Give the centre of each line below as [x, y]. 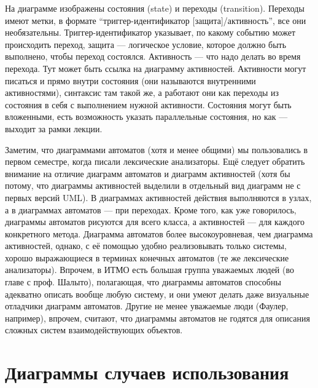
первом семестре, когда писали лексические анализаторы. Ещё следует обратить [155, 161]
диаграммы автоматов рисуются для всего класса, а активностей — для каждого [155, 222]
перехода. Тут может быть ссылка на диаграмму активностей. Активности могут [156, 68]
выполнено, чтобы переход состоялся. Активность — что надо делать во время [153, 56]
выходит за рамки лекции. [54, 128]
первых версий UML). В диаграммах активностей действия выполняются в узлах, [158, 197]
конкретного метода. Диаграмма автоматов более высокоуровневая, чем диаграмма [159, 233]
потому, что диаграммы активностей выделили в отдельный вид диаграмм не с [153, 185]
